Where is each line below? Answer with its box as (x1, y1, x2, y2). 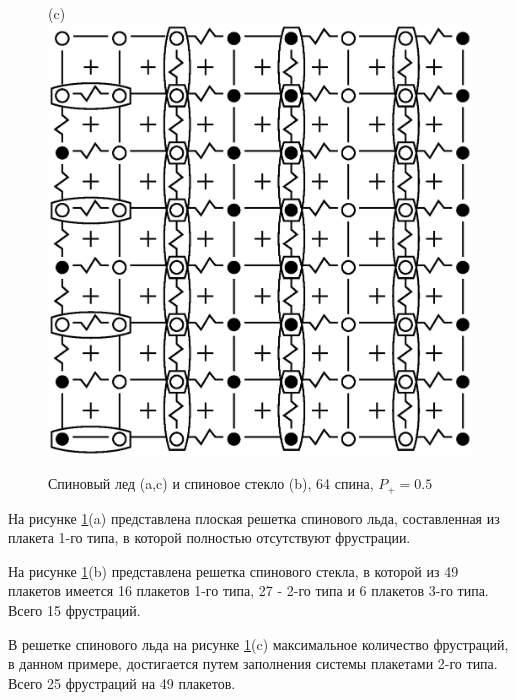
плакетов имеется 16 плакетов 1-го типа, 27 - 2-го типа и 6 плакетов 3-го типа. (8, 580, 489, 601)
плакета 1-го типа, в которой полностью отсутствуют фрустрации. (8, 527, 411, 548)
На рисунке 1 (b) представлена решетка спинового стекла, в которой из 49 (8, 560, 459, 581)
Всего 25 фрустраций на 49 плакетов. (8, 672, 236, 693)
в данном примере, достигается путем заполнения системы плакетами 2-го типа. (8, 653, 498, 674)
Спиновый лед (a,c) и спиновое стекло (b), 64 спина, (48, 473, 374, 494)
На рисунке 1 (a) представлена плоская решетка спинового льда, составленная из (8, 507, 500, 528)
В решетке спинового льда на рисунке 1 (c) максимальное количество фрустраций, (8, 633, 509, 654)
